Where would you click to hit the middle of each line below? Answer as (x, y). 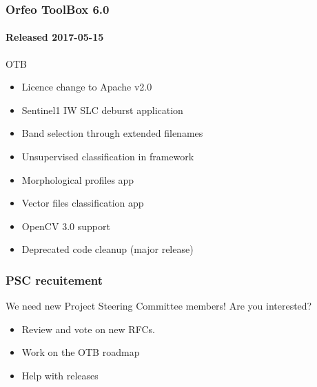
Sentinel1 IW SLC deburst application (102, 110)
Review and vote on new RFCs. (88, 329)
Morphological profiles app (78, 179)
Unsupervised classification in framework (108, 157)
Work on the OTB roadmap (81, 352)
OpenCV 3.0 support (66, 226)
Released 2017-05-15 (55, 37)
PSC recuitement (54, 280)
